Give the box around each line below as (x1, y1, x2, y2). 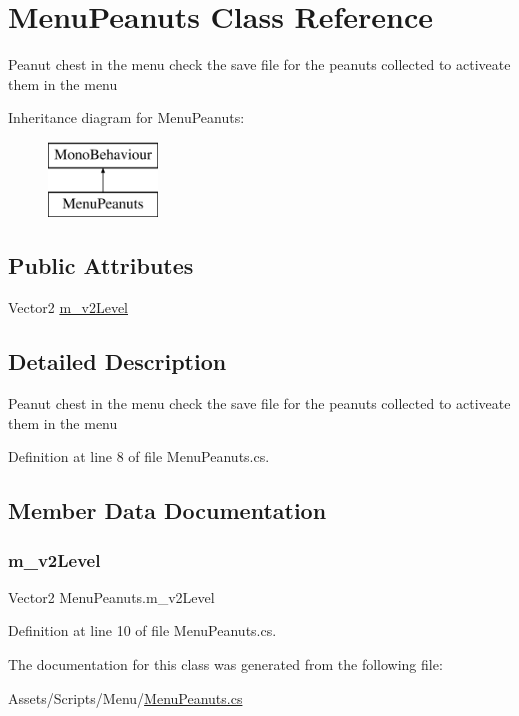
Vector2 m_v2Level (8, 297, 129, 318)
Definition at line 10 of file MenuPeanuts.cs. (8, 620, 277, 641)
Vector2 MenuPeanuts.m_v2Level (8, 586, 215, 607)
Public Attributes (8, 250, 194, 281)
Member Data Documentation (8, 495, 327, 526)
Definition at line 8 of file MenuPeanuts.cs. (8, 446, 270, 467)
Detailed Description (8, 346, 227, 377)
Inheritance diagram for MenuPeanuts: (8, 107, 245, 128)
